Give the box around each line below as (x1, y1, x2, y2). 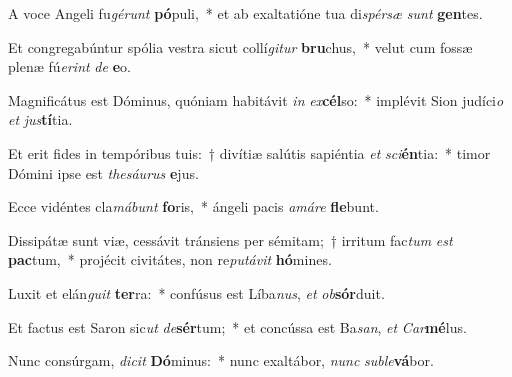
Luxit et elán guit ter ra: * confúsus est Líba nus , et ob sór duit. (8, 282, 385, 303)
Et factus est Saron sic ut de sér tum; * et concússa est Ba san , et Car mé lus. (8, 316, 467, 337)
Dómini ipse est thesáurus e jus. (8, 162, 199, 183)
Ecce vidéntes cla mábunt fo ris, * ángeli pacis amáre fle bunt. (8, 196, 379, 217)
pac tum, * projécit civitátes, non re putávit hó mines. (8, 249, 332, 270)
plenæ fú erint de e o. (8, 56, 131, 77)
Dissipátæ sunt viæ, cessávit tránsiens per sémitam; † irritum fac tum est (8, 229, 453, 250)
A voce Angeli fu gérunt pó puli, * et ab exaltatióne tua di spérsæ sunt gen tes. (8, 3, 483, 23)
